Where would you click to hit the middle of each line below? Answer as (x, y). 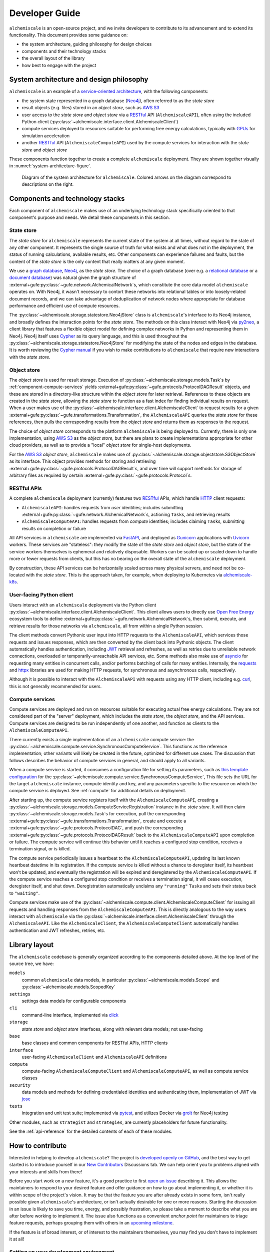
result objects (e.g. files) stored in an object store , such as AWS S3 (90, 108)
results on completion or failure (54, 528)
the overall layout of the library (53, 58)
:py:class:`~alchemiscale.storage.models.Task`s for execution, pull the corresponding (97, 814)
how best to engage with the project (59, 65)
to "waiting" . (24, 893)
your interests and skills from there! (46, 1171)
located (17, 575)
